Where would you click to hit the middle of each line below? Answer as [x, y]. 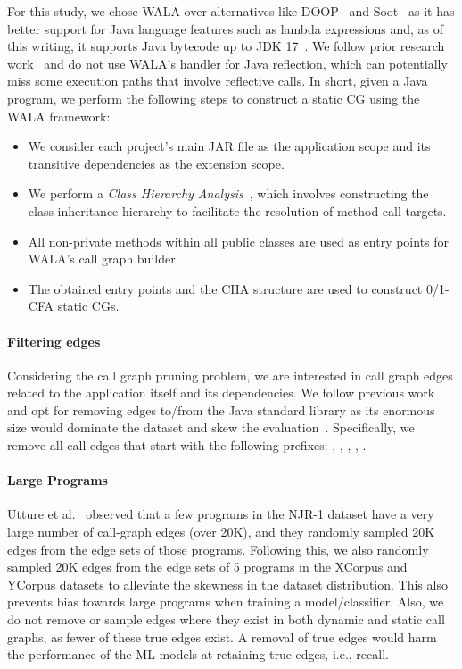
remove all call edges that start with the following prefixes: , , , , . [187, 445]
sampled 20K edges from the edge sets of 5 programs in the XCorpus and [207, 567]
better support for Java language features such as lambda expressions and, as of [226, 28]
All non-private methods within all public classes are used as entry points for [239, 241]
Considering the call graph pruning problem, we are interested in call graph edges [230, 375]
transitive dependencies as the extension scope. [156, 163]
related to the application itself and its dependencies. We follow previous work [221, 393]
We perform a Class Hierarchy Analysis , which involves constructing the [228, 193]
